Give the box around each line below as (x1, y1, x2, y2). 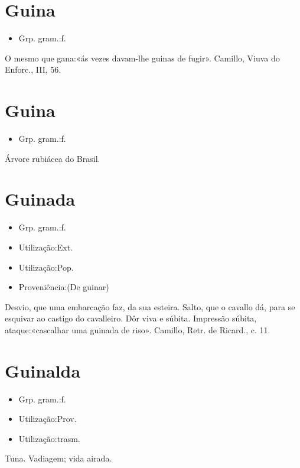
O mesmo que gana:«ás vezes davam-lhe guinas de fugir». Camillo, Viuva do (5, 51, 280, 64)
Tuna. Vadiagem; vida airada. (5, 452, 112, 464)
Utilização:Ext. (18, 240, 73, 253)
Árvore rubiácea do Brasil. (5, 152, 100, 164)
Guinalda (5, 358, 81, 382)
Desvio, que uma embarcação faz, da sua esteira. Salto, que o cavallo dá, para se (5, 300, 295, 313)
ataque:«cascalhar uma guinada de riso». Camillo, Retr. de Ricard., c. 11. (5, 323, 270, 336)
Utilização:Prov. (18, 412, 77, 425)
